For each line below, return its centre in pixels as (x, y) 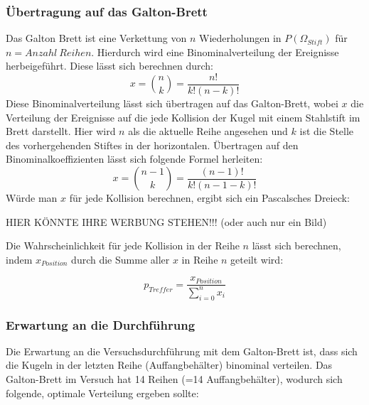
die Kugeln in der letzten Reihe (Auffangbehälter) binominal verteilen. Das (169, 365)
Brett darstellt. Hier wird (61, 131)
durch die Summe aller (121, 259)
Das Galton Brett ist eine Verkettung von (96, 38)
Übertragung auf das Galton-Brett (107, 11)
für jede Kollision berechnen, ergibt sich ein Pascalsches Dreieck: (209, 198)
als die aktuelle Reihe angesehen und (208, 131)
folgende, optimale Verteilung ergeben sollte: (102, 393)
